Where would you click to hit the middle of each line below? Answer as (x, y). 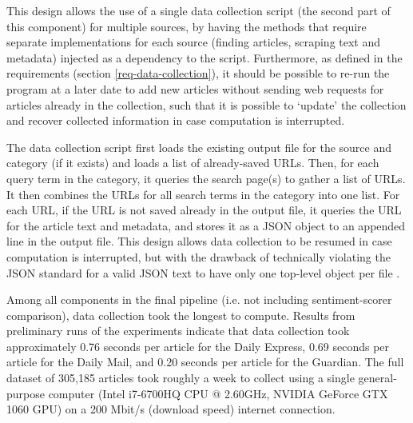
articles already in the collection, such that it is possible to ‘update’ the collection (206, 104)
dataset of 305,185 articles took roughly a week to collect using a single (181, 378)
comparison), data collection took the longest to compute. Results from (181, 315)
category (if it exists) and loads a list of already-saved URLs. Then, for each (193, 163)
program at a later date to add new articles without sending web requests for (195, 88)
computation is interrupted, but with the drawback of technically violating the (199, 256)
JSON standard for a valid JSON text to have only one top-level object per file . (203, 272)
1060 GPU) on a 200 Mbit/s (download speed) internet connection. (171, 409)
